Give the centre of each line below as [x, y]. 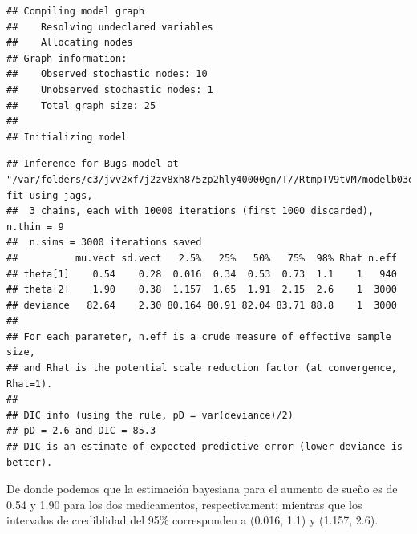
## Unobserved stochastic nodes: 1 [110, 89]
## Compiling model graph [75, 11]
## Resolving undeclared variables [110, 27]
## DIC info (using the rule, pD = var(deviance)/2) [150, 415]
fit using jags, [50, 195]
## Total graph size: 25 [81, 105]
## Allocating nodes [70, 43]
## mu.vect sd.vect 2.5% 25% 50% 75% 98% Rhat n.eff [202, 258]
